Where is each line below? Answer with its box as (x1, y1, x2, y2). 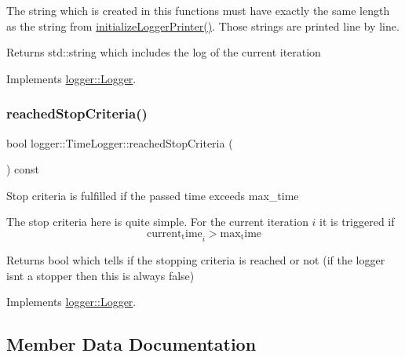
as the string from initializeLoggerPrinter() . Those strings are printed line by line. (6, 17, 400, 34)
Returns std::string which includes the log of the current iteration (6, 44, 321, 60)
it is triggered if (319, 213, 395, 230)
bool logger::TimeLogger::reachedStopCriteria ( (6, 134, 233, 151)
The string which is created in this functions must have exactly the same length (6, 2, 390, 18)
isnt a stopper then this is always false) (6, 267, 195, 283)
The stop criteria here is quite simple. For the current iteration (6, 213, 308, 230)
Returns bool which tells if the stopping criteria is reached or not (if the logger (6, 252, 385, 268)
